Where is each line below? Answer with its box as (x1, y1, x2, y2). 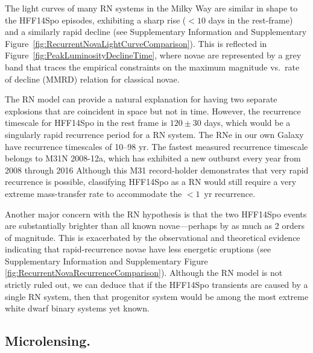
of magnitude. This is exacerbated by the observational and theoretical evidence (5, 231, 300, 243)
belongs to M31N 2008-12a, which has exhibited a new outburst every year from (5, 152, 301, 164)
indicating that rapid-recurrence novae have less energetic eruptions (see (5, 243, 271, 255)
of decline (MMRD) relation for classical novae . (5, 72, 180, 85)
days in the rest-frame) (208, 13, 293, 26)
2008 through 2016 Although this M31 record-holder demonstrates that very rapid (5, 163, 309, 176)
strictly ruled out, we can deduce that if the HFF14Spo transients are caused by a (5, 278, 308, 291)
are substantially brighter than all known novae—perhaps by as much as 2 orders (5, 219, 305, 232)
